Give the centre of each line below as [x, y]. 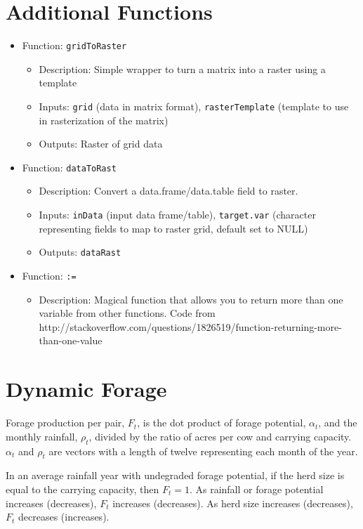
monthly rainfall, [42, 436]
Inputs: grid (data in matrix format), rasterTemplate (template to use [194, 106]
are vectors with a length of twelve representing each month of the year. [203, 451]
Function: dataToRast [69, 167]
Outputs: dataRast [80, 252]
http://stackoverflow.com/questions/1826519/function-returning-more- [190, 326]
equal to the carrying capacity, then [82, 489]
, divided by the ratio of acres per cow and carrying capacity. [220, 436]
